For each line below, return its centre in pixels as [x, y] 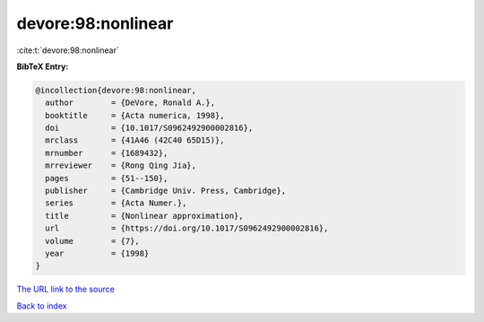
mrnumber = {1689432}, [107, 153]
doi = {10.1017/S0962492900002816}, [149, 128]
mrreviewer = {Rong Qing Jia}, [121, 165]
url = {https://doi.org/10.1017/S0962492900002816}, [187, 228]
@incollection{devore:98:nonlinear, [116, 90]
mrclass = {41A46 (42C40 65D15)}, [135, 140]
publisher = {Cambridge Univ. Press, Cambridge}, [166, 191]
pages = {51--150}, [107, 178]
